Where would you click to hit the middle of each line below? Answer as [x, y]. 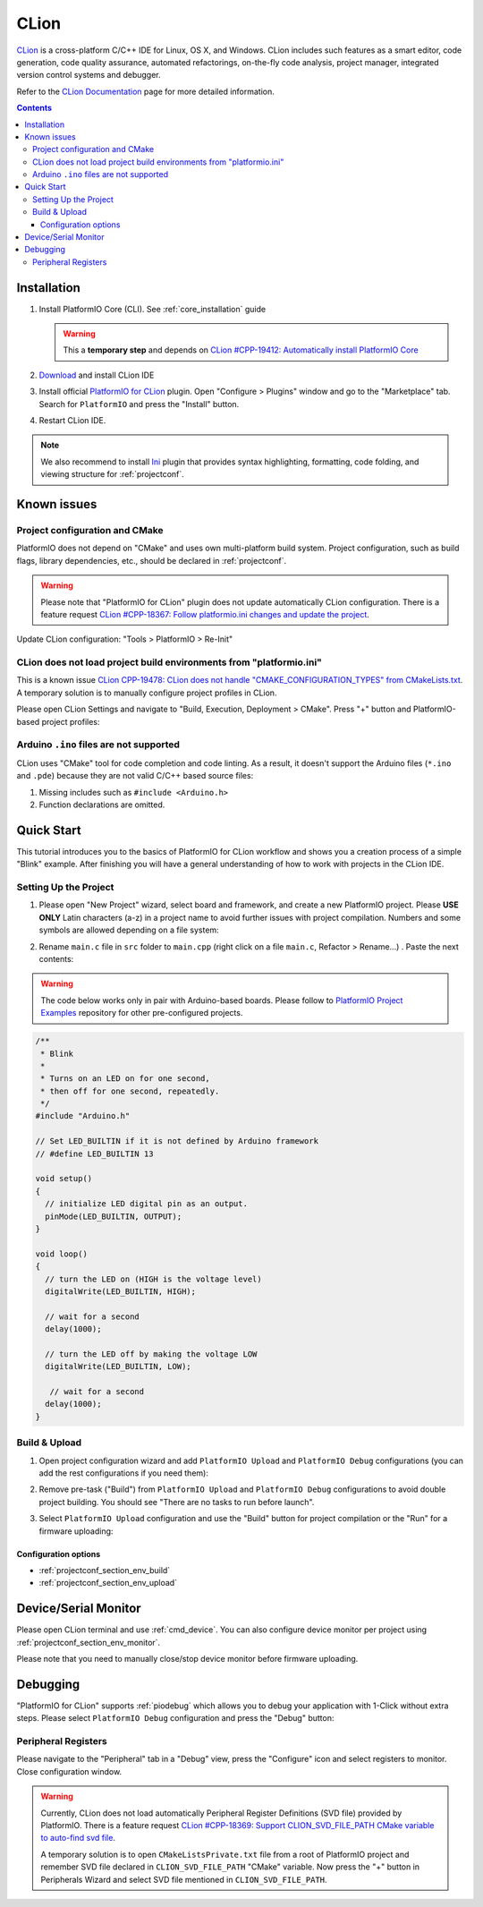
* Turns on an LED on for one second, [125, 1079]
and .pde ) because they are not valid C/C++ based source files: [135, 776]
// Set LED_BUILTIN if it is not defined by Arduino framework [177, 1141]
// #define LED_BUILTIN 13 [94, 1154]
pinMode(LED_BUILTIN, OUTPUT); [114, 1216]
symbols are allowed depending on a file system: [129, 930]
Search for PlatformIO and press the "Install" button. [139, 404]
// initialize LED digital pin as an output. [146, 1204]
